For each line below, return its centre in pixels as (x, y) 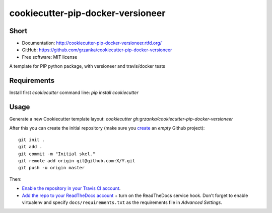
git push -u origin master (52, 168)
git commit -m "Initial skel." (57, 154)
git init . (32, 140)
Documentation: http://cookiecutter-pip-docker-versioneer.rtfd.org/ (92, 43)
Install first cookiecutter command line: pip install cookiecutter (74, 92)
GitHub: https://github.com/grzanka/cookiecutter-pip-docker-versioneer (97, 50)
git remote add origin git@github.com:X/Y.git (77, 161)
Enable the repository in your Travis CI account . (71, 188)
